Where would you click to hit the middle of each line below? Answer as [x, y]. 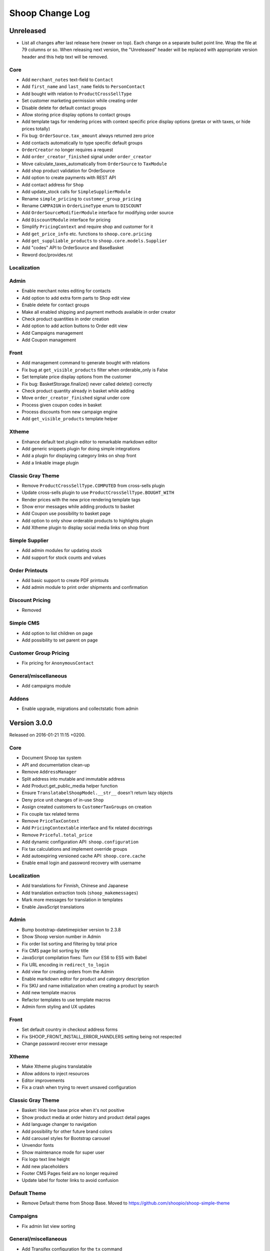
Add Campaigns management [52, 333]
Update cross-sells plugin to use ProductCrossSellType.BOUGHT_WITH [98, 492]
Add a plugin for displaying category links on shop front [79, 456]
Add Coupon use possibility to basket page [66, 513]
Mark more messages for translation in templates [72, 900]
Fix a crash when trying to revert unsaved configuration [79, 1087]
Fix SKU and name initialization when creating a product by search [90, 985]
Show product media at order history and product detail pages [86, 1117]
